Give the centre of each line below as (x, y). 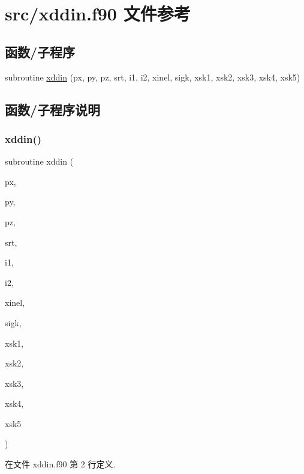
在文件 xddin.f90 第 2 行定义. (60, 464)
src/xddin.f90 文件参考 (98, 14)
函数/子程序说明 (53, 109)
